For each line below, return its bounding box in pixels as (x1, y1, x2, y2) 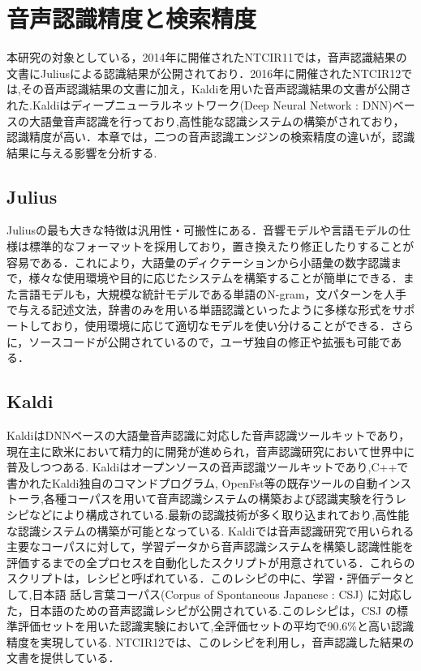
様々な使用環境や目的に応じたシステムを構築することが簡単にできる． (28, 269, 403, 286)
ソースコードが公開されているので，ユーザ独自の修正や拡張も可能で (28, 333, 391, 350)
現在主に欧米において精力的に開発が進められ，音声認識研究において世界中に (6, 442, 415, 459)
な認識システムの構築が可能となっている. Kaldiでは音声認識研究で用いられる (6, 522, 415, 539)
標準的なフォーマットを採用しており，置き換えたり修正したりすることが (28, 238, 415, 255)
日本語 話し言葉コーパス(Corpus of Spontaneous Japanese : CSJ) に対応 (32, 585, 402, 602)
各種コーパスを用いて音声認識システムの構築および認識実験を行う (43, 490, 395, 507)
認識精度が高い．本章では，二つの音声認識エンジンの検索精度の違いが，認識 (6, 128, 415, 145)
